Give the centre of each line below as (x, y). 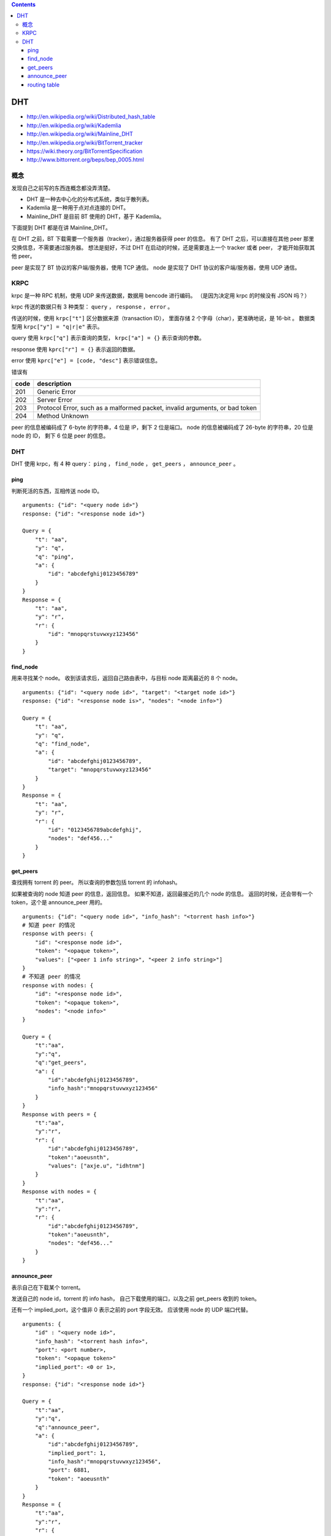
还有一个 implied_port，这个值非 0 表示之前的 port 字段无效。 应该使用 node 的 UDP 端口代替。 (131, 1310)
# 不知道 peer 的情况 (51, 977)
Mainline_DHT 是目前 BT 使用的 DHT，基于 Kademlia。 (96, 216)
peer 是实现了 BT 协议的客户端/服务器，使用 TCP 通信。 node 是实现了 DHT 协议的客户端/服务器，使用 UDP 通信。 (156, 267)
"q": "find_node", (63, 744)
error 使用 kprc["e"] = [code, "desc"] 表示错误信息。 (86, 361)
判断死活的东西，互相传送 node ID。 (57, 491)
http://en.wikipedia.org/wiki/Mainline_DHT (80, 134)
